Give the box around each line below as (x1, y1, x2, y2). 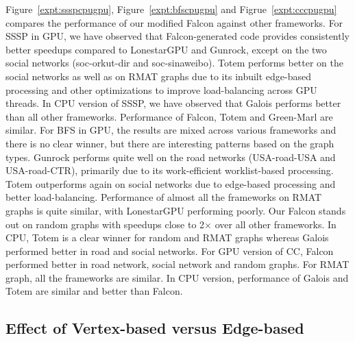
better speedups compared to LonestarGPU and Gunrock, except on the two (5, 42, 327, 56)
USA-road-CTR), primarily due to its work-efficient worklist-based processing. (5, 163, 334, 178)
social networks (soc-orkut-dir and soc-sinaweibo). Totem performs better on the (5, 56, 344, 70)
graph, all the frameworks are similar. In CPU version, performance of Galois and (5, 270, 349, 284)
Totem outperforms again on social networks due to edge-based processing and (5, 176, 336, 191)
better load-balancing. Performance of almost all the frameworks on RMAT (5, 190, 322, 204)
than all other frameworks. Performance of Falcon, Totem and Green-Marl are (5, 109, 333, 123)
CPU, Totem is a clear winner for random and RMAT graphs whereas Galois (5, 230, 329, 245)
